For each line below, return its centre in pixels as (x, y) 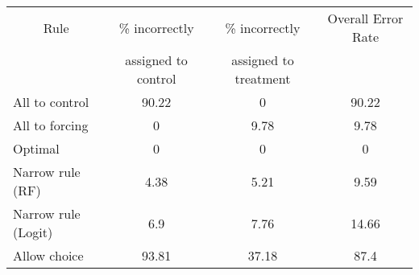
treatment (263, 78)
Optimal (36, 148)
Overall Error (365, 18)
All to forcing (51, 125)
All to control (51, 102)
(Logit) (33, 232)
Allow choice (48, 255)
